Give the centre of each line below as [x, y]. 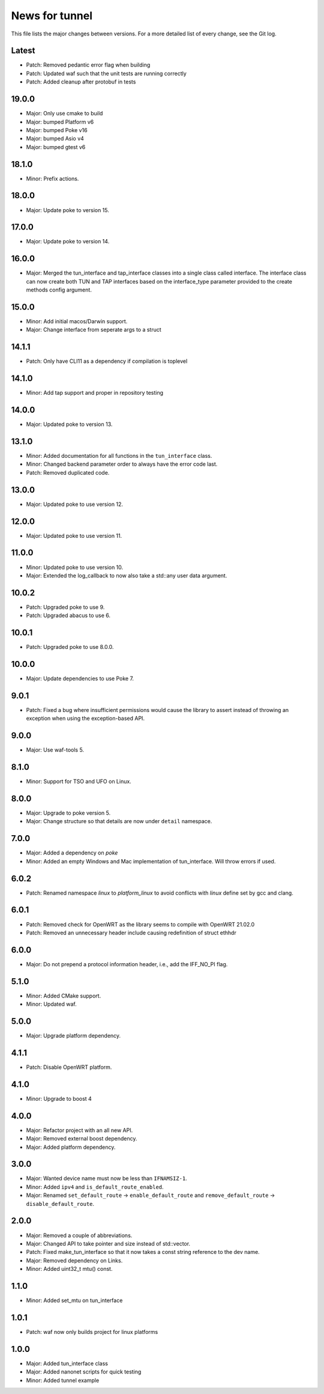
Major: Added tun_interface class [67, 1363]
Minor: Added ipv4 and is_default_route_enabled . [95, 1187]
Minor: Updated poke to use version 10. [75, 567]
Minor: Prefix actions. [52, 178]
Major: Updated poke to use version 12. [74, 504]
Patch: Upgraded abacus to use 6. [68, 615]
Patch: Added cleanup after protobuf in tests [81, 82]
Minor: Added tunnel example [63, 1380]
